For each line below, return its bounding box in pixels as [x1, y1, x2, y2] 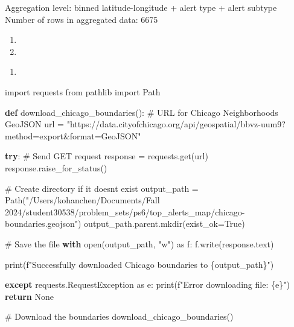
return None [5, 290, 54, 302]
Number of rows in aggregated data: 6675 [5, 13, 158, 25]
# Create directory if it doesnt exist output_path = [5, 182, 199, 194]
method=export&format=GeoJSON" [5, 129, 141, 142]
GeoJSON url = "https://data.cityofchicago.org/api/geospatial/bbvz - [5, 118, 261, 130]
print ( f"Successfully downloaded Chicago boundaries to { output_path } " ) [5, 258, 274, 270]
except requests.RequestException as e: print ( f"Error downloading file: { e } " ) [5, 278, 290, 291]
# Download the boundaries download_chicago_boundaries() [5, 310, 234, 323]
